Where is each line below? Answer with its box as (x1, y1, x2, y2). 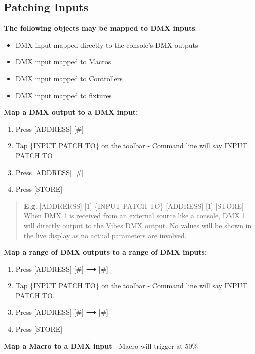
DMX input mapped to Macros (15, 56, 111, 67)
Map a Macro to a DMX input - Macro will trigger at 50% (4, 340, 198, 351)
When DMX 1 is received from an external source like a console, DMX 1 (23, 210, 246, 221)
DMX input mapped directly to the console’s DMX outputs (15, 39, 198, 50)
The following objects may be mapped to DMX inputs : (4, 23, 197, 33)
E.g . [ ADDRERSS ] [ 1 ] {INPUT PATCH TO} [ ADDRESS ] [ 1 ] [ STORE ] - (23, 200, 249, 211)
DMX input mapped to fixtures (15, 90, 112, 100)
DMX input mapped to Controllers (15, 73, 123, 83)
